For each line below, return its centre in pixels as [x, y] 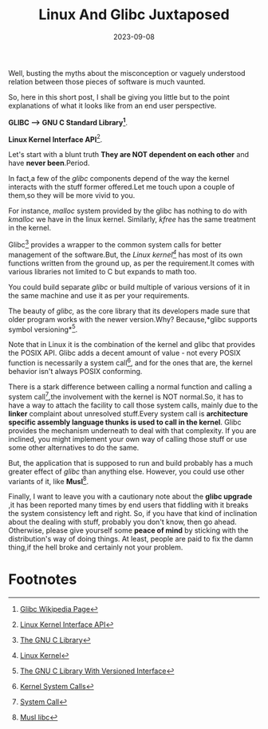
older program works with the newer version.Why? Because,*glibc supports [133, 319]
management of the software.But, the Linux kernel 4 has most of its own [126, 254]
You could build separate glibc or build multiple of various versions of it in [129, 287]
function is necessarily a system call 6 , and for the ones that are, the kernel [130, 362]
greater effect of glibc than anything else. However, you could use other [126, 471]
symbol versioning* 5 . [43, 329]
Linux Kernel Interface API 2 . [55, 139]
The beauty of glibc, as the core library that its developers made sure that [129, 311]
